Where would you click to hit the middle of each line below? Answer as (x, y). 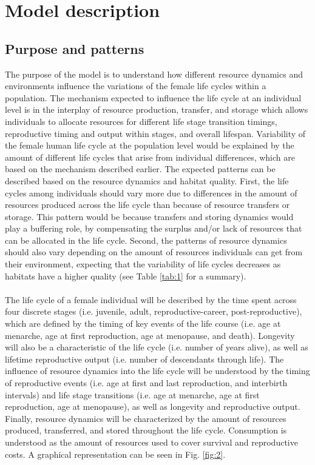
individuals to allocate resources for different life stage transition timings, (141, 121)
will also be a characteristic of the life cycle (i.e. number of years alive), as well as (157, 347)
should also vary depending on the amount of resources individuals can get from (154, 252)
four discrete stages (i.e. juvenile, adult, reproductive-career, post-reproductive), (154, 311)
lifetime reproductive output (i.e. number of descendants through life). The (144, 359)
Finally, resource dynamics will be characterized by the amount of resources (146, 418)
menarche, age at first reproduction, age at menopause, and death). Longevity (150, 335)
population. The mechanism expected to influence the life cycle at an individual (153, 97)
